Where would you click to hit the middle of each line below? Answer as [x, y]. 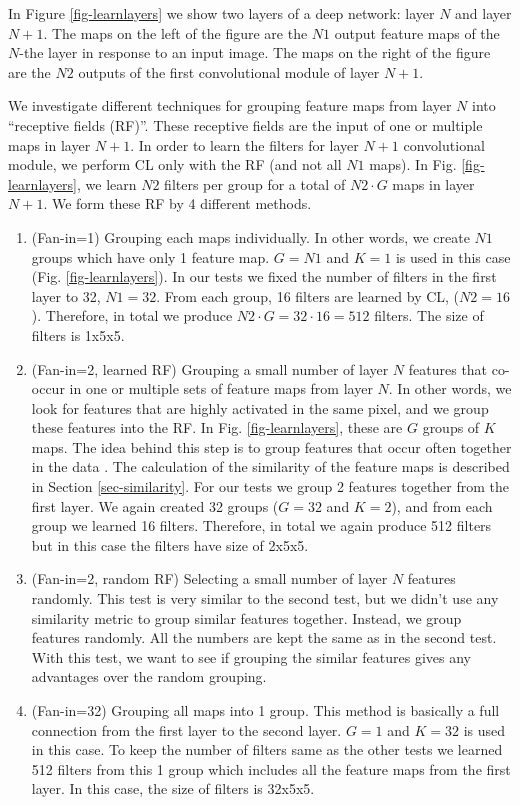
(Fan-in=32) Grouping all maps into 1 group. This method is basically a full [265, 710]
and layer [483, 13]
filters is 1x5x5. [78, 334]
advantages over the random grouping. [149, 676]
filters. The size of [429, 315]
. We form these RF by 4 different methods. [177, 203]
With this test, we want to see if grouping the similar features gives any [251, 656]
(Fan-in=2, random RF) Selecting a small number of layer [209, 578]
